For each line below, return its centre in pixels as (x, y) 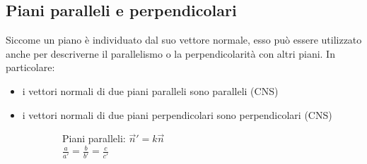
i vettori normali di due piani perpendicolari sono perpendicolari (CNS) (177, 114)
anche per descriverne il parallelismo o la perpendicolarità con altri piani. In (170, 53)
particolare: (30, 67)
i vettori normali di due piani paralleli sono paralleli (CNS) (150, 90)
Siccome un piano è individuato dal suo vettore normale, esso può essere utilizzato (184, 40)
